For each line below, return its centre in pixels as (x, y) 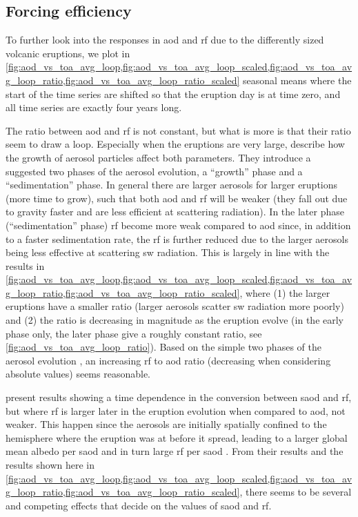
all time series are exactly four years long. (94, 107)
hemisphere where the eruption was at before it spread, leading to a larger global (177, 437)
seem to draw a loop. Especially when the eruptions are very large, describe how (175, 144)
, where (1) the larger (285, 292)
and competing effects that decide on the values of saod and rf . (139, 505)
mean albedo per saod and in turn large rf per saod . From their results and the (175, 451)
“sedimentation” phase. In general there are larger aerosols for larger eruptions (172, 185)
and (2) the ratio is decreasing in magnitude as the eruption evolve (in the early (175, 320)
